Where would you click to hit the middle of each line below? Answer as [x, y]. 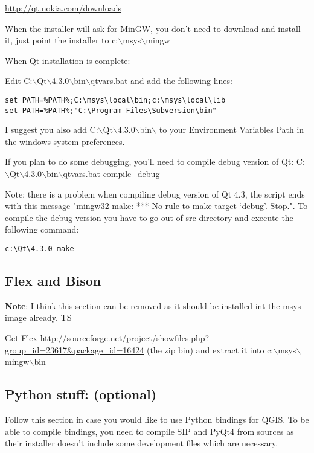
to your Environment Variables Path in [232, 130]
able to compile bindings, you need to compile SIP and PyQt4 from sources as [149, 431]
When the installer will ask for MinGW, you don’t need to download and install [153, 28]
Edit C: [19, 81]
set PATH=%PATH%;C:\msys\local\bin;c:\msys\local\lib [115, 100]
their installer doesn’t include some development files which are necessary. [142, 443]
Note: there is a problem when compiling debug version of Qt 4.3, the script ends [155, 194]
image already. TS [38, 317]
